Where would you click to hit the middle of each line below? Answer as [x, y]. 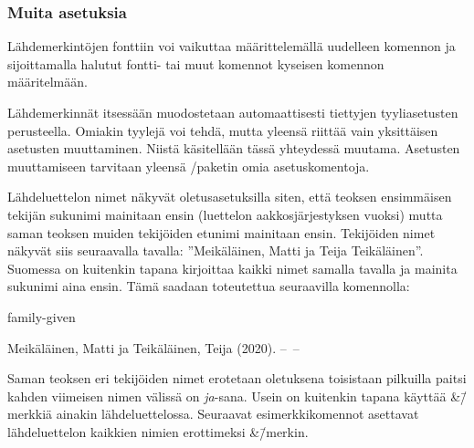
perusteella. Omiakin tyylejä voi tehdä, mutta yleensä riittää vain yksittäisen [223, 130]
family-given [42, 316]
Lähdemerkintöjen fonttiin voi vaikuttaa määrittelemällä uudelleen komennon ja [232, 46]
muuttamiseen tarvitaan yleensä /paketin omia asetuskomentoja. [189, 166]
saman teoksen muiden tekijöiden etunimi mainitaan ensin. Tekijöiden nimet [221, 232]
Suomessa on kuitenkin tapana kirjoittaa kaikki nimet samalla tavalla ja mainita [232, 268]
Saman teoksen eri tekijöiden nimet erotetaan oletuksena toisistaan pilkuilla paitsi [237, 378]
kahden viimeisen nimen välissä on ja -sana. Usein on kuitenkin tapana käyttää [227, 396]
